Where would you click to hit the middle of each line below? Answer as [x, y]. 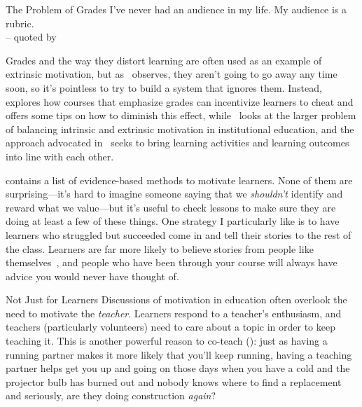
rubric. [20, 23]
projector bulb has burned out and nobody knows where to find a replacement [174, 381]
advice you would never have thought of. [92, 276]
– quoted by [31, 37]
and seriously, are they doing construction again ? [111, 395]
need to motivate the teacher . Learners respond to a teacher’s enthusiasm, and [174, 313]
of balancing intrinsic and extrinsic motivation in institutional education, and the [180, 129]
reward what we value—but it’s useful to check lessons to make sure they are [171, 207]
